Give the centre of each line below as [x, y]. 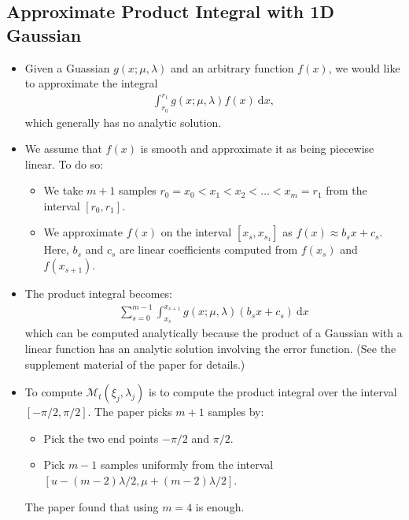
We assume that [63, 149]
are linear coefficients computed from [209, 249]
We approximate [83, 232]
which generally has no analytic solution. [123, 122]
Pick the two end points [101, 438]
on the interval [196, 232]
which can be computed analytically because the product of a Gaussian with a [214, 333]
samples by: [236, 412]
